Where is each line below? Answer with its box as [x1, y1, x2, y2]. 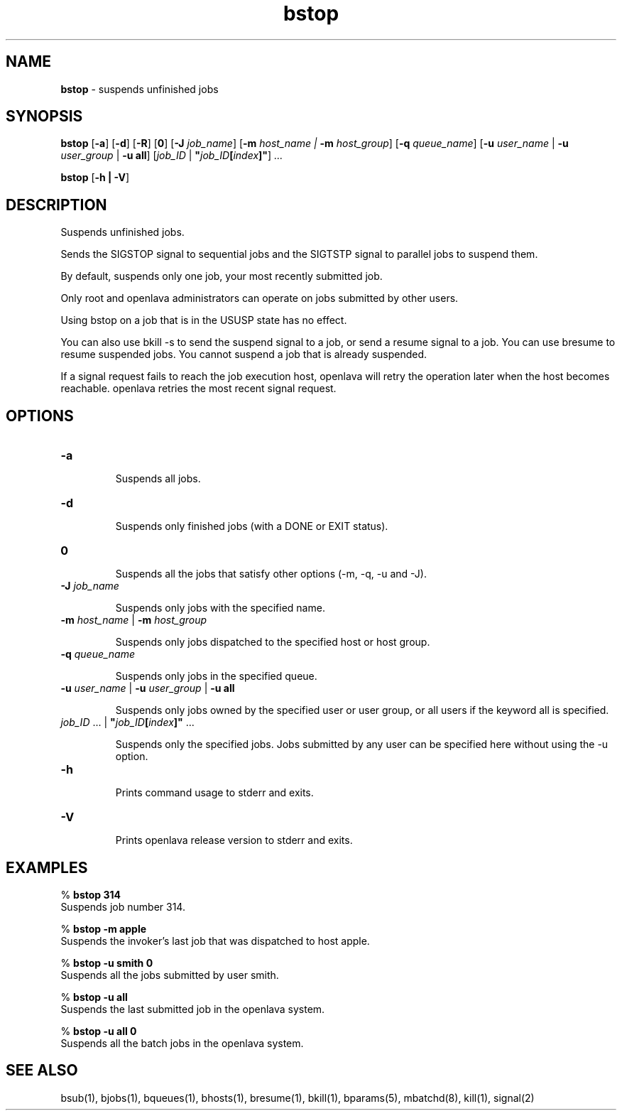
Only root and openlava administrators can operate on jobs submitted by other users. [60, 292, 459, 305]
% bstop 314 [60, 888, 121, 901]
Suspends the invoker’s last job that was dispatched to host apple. [60, 934, 370, 947]
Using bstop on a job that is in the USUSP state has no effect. [60, 314, 347, 327]
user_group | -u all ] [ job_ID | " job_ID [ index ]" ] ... [60, 149, 283, 162]
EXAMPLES [6, 858, 88, 877]
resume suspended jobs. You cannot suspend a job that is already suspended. [60, 348, 427, 361]
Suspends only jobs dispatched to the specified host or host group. [115, 636, 430, 649]
